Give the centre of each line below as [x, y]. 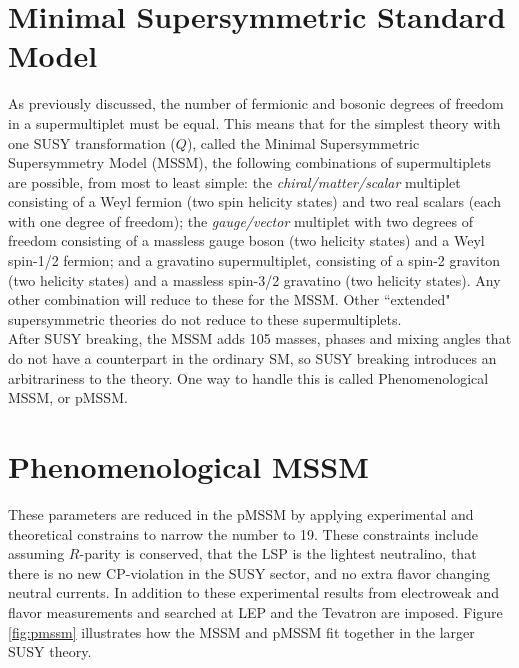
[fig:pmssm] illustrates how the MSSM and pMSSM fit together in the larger [241, 631]
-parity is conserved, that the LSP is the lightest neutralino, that [278, 553]
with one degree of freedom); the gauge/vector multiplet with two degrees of [240, 220]
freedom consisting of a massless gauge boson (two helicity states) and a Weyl [246, 240]
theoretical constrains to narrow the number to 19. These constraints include [243, 533]
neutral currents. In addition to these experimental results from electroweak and [253, 592]
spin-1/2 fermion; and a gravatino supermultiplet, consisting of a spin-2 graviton [254, 260]
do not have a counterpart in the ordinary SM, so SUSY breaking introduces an [252, 358]
